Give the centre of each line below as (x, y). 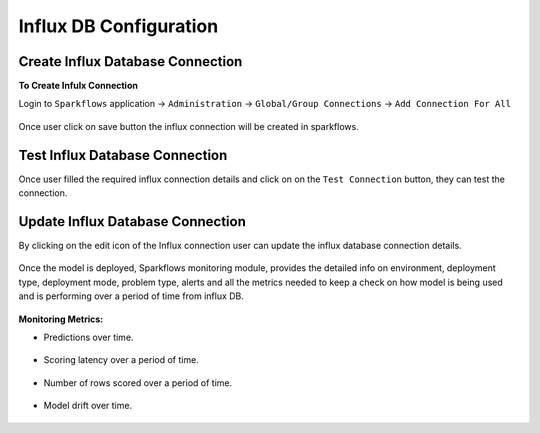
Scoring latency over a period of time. (121, 360)
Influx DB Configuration (118, 26)
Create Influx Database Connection (130, 61)
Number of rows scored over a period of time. (138, 382)
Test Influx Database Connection (123, 155)
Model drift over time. (88, 406)
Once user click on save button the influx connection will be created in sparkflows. (188, 126)
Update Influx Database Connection (132, 221)
